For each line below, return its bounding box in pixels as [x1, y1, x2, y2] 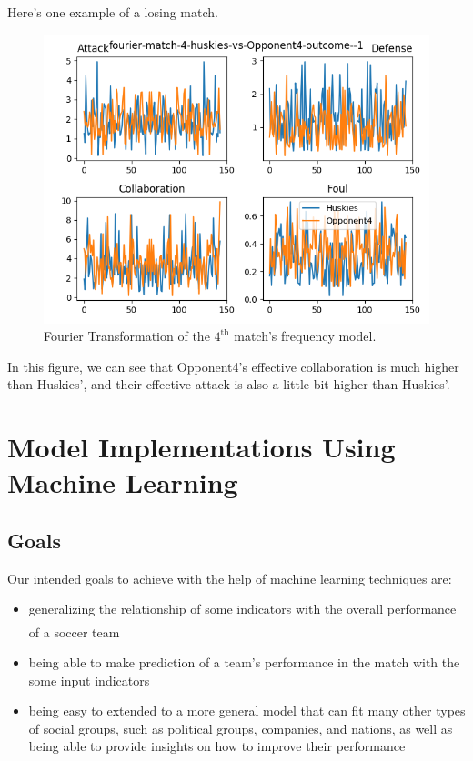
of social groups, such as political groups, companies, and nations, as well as [28, 718, 453, 737]
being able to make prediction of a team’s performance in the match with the [28, 653, 460, 672]
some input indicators [28, 670, 150, 689]
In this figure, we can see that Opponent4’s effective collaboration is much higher [7, 356, 459, 375]
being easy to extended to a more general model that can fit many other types [28, 701, 466, 720]
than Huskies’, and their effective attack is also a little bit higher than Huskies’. [7, 375, 450, 394]
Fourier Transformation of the [44, 326, 210, 345]
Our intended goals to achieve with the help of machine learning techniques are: [7, 568, 452, 587]
